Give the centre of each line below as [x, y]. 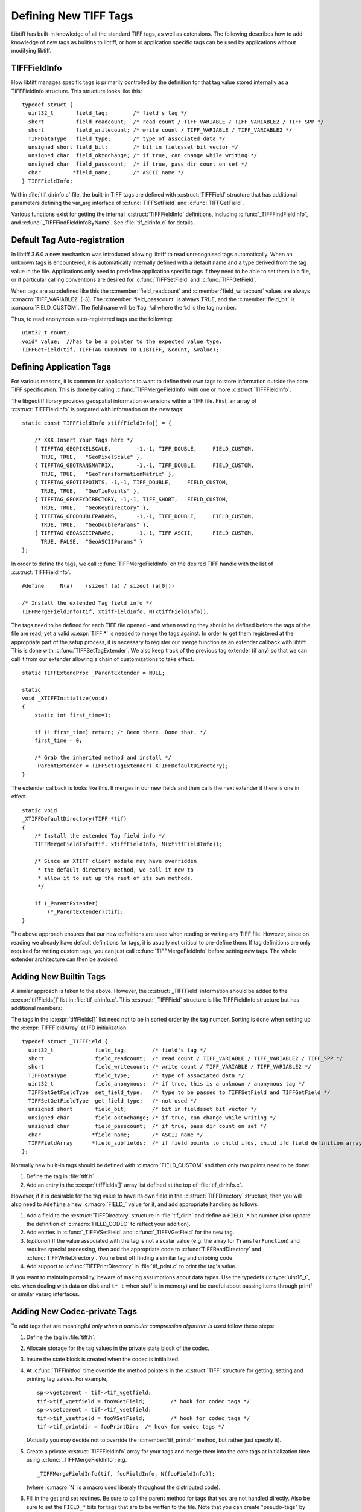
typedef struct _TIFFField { [65, 1041]
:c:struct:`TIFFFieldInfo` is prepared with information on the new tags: [97, 409]
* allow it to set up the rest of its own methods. [116, 878]
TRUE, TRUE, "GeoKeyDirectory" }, [95, 508]
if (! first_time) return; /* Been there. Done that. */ [120, 732]
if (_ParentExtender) [66, 904]
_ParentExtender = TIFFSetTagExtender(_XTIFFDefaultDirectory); [131, 766]
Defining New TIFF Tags [72, 16]
